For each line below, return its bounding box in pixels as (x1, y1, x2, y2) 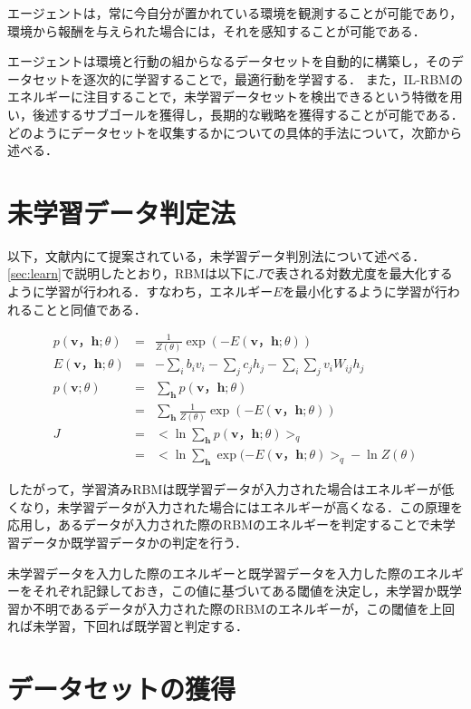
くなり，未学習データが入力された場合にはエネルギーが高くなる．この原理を (7, 497, 464, 516)
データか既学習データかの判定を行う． (19, 533, 247, 552)
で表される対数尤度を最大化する (262, 264, 453, 283)
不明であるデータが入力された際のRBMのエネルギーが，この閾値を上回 (32, 598, 456, 617)
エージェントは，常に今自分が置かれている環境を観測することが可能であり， (7, 4, 463, 22)
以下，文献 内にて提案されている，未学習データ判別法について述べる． (7, 246, 426, 265)
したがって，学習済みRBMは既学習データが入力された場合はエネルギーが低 (7, 480, 455, 499)
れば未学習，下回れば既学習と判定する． (7, 617, 248, 636)
